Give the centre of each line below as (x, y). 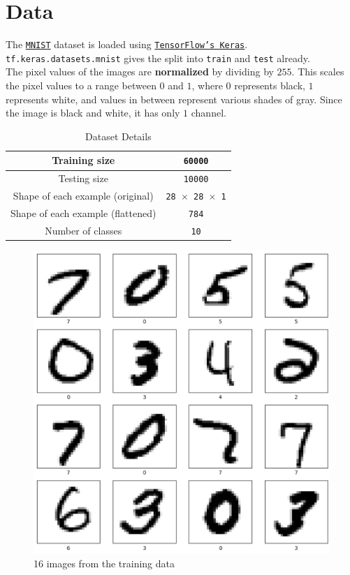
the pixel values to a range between (81, 85)
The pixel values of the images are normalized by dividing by (140, 72)
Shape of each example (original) (83, 196)
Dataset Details (118, 136)
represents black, (270, 85)
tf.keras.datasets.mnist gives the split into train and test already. (158, 58)
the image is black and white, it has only (93, 113)
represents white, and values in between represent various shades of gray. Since (174, 99)
